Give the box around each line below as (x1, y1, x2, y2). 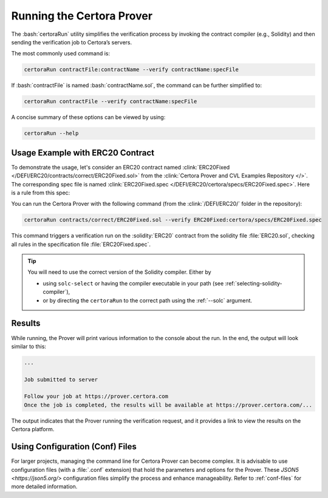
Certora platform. (11, 426, 55, 433)
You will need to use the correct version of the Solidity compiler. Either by (27, 268, 212, 276)
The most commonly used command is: (11, 50, 111, 57)
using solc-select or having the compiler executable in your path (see (43, 279, 224, 287)
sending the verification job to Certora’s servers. (11, 38, 132, 46)
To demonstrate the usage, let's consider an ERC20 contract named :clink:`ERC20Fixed (11, 163, 230, 171)
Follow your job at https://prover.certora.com (24, 393, 168, 400)
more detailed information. (11, 483, 78, 490)
